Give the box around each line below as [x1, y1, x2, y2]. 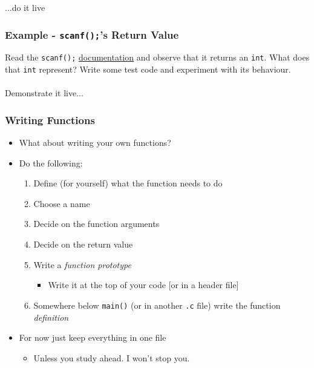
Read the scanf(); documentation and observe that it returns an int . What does [5, 51, 310, 64]
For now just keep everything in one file [19, 331, 166, 344]
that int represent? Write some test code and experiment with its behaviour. [5, 63, 291, 76]
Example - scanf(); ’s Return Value [5, 27, 179, 42]
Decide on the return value [33, 238, 133, 251]
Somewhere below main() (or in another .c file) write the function [33, 298, 281, 311]
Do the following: [19, 156, 83, 169]
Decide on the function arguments [33, 217, 160, 230]
